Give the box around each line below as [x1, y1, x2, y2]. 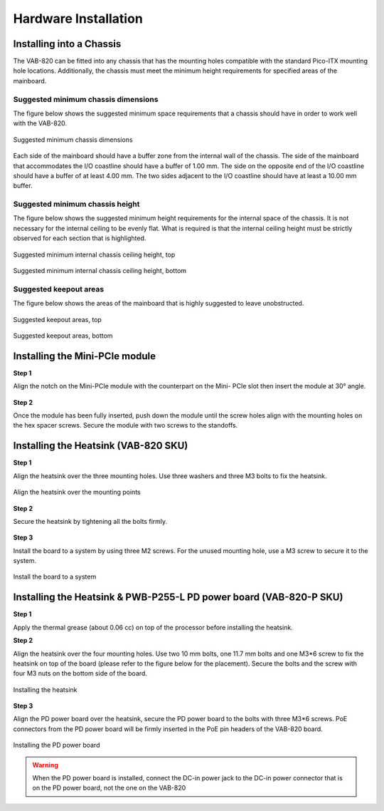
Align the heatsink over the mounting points [13, 488, 142, 497]
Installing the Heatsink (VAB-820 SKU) [13, 440, 188, 452]
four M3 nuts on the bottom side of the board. [13, 669, 147, 678]
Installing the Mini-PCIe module [13, 350, 156, 362]
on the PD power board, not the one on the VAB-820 [32, 784, 186, 792]
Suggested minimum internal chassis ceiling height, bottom [13, 267, 187, 275]
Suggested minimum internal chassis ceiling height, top [13, 250, 176, 259]
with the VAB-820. [13, 119, 68, 128]
